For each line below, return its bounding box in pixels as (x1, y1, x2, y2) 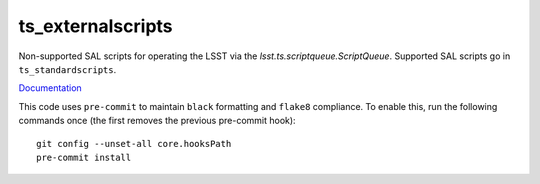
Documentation (18, 82, 82, 94)
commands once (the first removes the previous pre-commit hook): (18, 115, 296, 127)
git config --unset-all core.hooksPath (36, 138, 232, 149)
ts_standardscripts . (18, 63, 117, 75)
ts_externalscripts (18, 15, 174, 37)
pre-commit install (36, 151, 132, 163)
